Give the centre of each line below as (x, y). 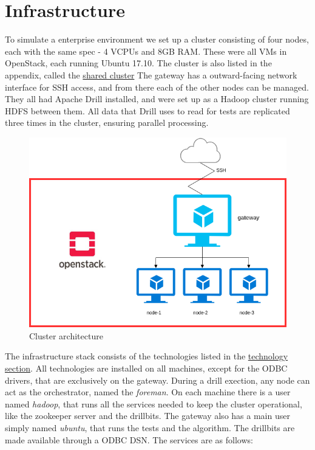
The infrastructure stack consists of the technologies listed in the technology (147, 356)
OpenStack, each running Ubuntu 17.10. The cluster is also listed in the (138, 63)
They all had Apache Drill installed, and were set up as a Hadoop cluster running (157, 99)
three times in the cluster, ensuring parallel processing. (107, 123)
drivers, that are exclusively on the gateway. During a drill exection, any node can (157, 380)
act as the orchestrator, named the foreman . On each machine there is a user (148, 392)
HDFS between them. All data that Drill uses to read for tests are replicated (147, 110)
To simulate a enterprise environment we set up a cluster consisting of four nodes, (157, 39)
